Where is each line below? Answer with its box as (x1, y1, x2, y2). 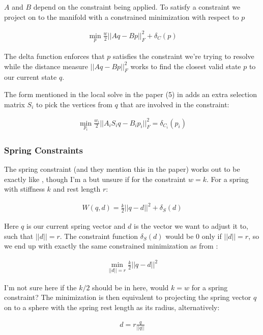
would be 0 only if (165, 230, 222, 241)
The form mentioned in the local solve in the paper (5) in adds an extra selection (4, 88, 257, 99)
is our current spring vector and (26, 221, 126, 231)
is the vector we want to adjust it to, (134, 221, 248, 231)
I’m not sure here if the (4, 282, 77, 292)
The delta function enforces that (4, 50, 105, 61)
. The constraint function (60, 230, 138, 241)
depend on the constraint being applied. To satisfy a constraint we (33, 2, 241, 12)
